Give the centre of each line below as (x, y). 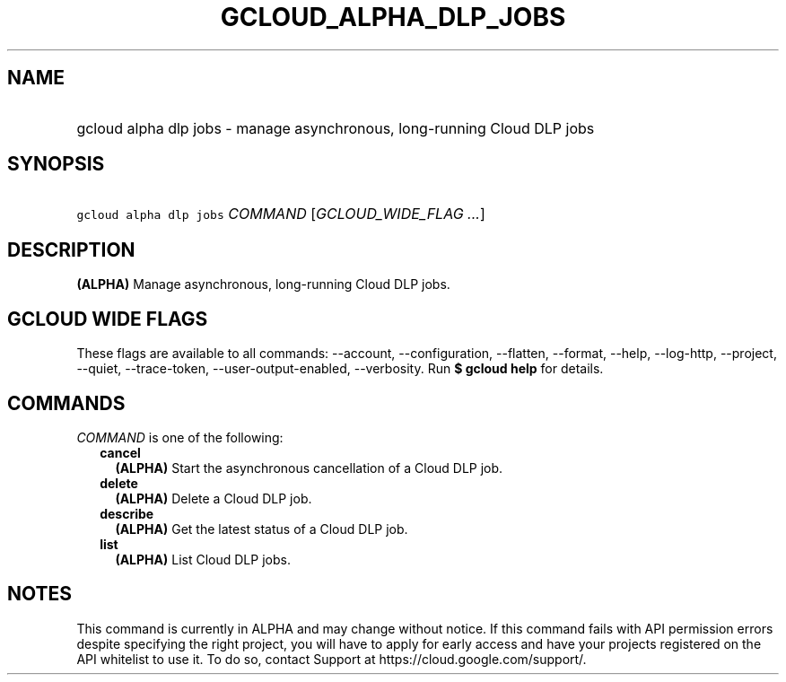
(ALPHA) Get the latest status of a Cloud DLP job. (262, 529)
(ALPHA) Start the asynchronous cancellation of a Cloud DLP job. (309, 468)
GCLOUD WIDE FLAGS (108, 319)
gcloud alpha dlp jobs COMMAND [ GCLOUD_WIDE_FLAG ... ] (281, 214)
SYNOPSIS (56, 164)
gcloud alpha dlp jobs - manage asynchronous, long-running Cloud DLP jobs (336, 128)
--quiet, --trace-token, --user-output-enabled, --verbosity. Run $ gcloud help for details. (340, 369)
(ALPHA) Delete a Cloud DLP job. (214, 498)
